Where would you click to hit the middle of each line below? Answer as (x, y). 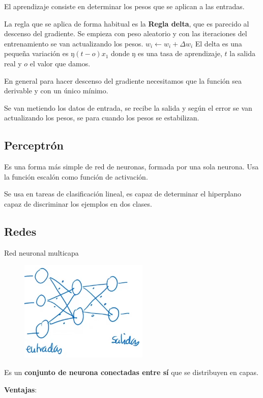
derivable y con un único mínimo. (56, 91)
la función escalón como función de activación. (76, 176)
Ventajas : (21, 389)
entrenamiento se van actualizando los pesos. (74, 43)
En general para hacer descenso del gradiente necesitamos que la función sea (123, 80)
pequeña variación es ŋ (39, 53)
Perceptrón (34, 145)
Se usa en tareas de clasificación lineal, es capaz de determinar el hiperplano (123, 194)
